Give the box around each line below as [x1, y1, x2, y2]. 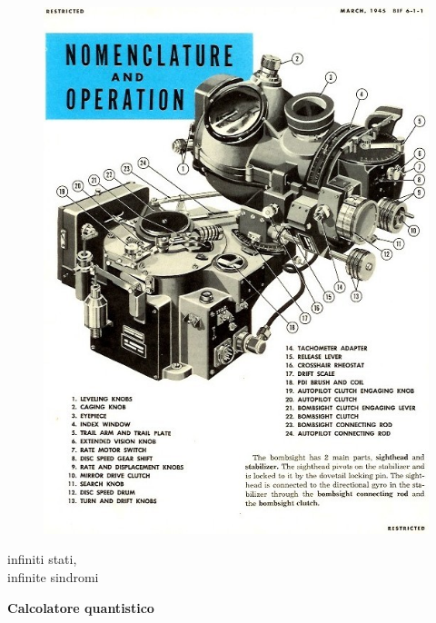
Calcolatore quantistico [7, 598, 154, 617]
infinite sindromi [7, 568, 99, 587]
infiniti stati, [7, 549, 77, 569]
